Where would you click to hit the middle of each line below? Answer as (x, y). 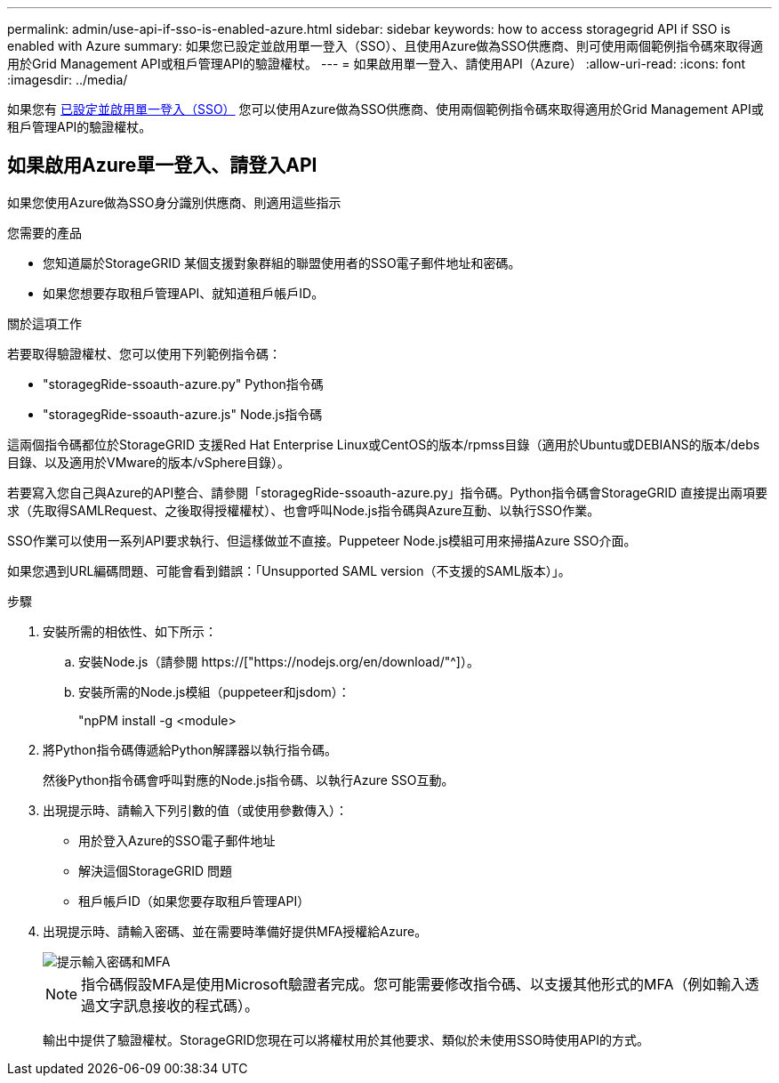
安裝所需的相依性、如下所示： (130, 631)
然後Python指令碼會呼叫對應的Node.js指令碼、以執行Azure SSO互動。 (249, 780)
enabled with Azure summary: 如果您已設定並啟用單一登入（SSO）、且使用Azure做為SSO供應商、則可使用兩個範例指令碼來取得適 (385, 46)
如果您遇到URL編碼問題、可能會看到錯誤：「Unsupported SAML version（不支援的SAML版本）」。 (289, 570)
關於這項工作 (44, 323)
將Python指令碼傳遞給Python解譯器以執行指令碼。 (190, 749)
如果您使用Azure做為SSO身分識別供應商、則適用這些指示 (174, 202)
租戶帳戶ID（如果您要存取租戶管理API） (194, 901)
